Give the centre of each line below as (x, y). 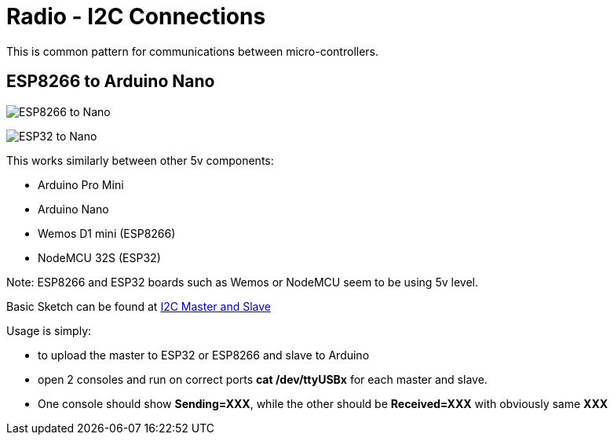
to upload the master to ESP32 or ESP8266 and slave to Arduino (204, 355)
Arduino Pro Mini (81, 184)
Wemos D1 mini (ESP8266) (107, 233)
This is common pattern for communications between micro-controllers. (193, 51)
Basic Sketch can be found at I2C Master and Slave (139, 306)
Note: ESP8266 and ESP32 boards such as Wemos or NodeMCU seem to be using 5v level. (242, 282)
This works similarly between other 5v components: (140, 160)
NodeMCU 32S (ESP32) (99, 257)
